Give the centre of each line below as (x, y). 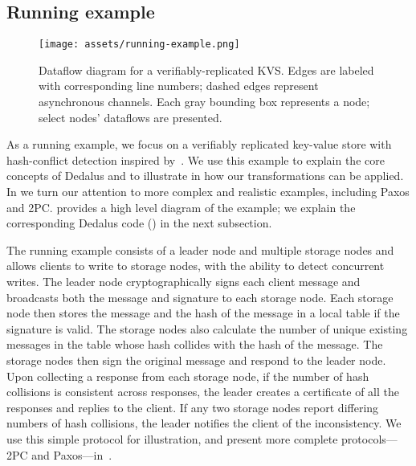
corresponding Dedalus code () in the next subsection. (139, 223)
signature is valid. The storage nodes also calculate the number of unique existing (207, 328)
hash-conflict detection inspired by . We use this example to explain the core (196, 159)
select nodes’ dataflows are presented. (131, 117)
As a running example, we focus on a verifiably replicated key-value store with (199, 144)
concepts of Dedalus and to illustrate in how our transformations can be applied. (205, 176)
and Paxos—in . (72, 454)
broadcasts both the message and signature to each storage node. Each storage (200, 297)
